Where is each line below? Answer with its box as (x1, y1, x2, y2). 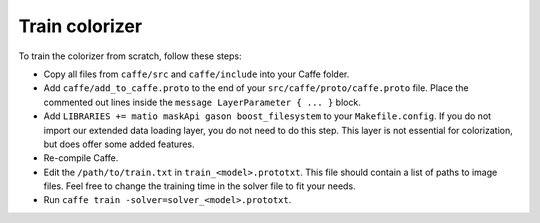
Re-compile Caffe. (43, 152, 119, 164)
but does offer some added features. (43, 138, 195, 150)
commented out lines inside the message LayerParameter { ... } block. (43, 96, 362, 108)
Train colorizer (18, 15, 143, 37)
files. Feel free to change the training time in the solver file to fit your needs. (43, 180, 356, 192)
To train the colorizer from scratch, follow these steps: (18, 50, 242, 62)
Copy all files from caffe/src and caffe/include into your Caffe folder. (43, 68, 350, 80)
